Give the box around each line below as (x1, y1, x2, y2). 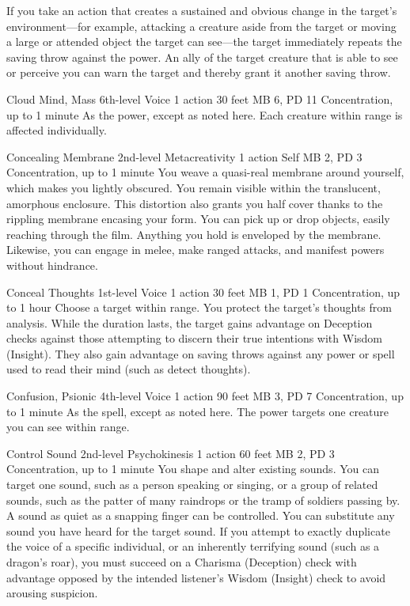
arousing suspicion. (6, 585, 98, 601)
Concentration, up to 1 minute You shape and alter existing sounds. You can (6, 460, 379, 477)
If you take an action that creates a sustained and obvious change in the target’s (6, 2, 397, 18)
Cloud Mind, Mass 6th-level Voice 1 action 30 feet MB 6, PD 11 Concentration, (6, 90, 393, 107)
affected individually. (6, 122, 107, 138)
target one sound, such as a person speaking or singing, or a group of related (6, 476, 378, 493)
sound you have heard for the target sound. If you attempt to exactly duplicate (6, 522, 390, 539)
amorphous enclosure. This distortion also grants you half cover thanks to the (6, 195, 383, 211)
